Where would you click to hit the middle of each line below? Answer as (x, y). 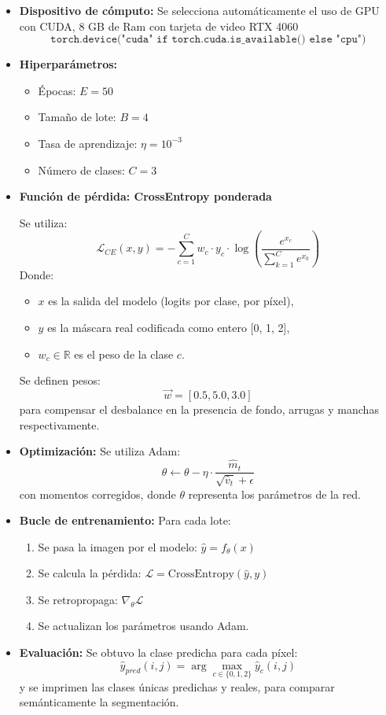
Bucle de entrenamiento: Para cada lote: (125, 520)
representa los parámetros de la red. (274, 494)
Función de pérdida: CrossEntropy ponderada (145, 196)
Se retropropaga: (78, 599)
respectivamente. (59, 424)
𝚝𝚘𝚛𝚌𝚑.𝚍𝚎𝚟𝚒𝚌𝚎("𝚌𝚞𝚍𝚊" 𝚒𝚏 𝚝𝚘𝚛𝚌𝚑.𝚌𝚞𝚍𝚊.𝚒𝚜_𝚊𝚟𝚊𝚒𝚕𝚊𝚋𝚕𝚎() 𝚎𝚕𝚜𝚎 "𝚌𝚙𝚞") (208, 40)
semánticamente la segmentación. (99, 702)
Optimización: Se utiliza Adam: (100, 451)
